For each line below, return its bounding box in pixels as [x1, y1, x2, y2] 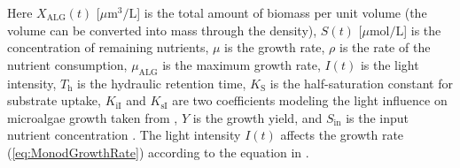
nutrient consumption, [7, 55, 128, 73]
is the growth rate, [224, 38, 325, 57]
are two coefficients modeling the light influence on [172, 91, 448, 110]
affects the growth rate [280, 126, 404, 144]
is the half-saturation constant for [269, 73, 453, 92]
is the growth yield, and [192, 108, 323, 126]
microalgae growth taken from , [7, 108, 178, 126]
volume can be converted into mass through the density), [7, 20, 317, 39]
